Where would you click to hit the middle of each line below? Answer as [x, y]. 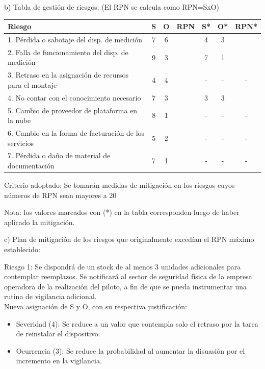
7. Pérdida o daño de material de [59, 155]
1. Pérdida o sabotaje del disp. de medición [75, 39]
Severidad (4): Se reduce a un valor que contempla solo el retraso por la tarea [137, 323]
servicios [21, 143]
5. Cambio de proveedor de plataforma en [73, 110]
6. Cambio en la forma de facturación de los [76, 132]
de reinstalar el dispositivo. [58, 334]
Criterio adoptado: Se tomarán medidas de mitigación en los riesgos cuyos [120, 185]
